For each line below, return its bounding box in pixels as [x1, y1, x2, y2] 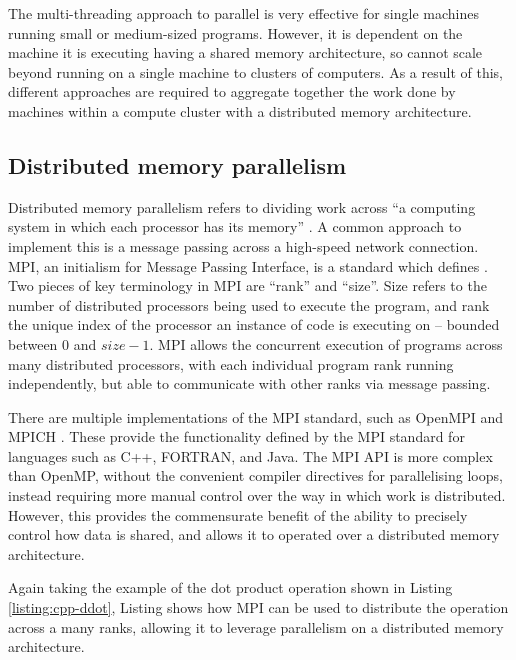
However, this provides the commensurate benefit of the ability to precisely [8, 504, 468, 525]
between [8, 333, 58, 354]
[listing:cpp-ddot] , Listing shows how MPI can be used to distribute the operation [8, 597, 509, 618]
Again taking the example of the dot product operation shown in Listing [8, 577, 453, 598]
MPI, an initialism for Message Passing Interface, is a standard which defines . [8, 255, 488, 276]
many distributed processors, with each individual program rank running [8, 353, 454, 374]
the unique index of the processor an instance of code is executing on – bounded [8, 314, 500, 335]
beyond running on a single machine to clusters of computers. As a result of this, [8, 61, 503, 82]
